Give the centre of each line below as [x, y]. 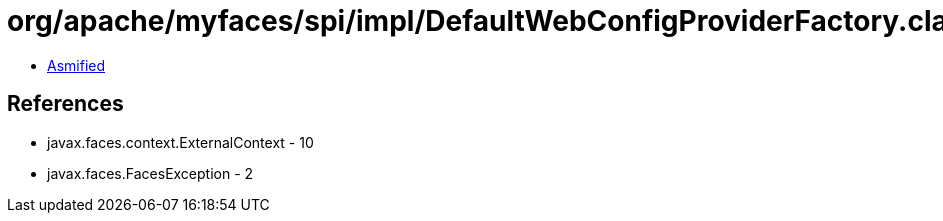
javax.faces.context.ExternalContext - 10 [180, 142]
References [65, 104]
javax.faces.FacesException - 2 [150, 173]
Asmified [76, 65]
